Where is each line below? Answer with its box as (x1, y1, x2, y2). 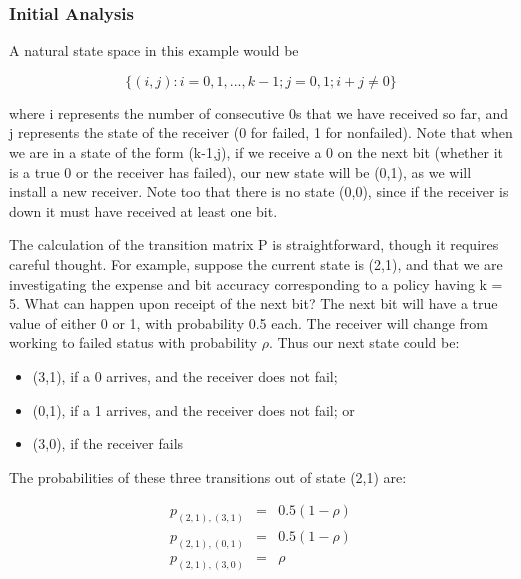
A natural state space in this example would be (9, 40, 299, 61)
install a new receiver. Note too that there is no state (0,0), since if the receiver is (9, 181, 509, 202)
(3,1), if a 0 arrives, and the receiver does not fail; (32, 365, 338, 386)
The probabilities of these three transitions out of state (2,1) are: (9, 466, 407, 487)
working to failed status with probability (9, 332, 257, 353)
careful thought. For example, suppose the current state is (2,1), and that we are (9, 253, 503, 274)
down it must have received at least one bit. (9, 200, 278, 221)
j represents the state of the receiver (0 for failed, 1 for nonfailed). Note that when (9, 122, 513, 143)
